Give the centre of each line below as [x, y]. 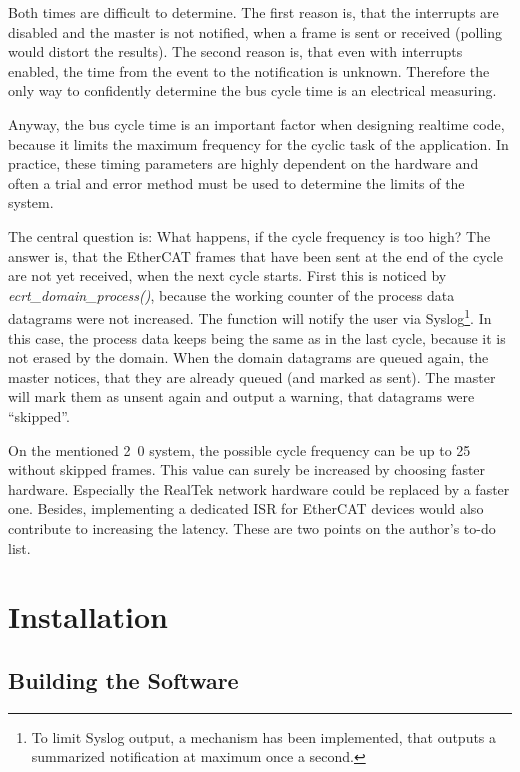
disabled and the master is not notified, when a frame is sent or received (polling [255, 31]
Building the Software [123, 679]
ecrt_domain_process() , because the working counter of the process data [231, 294]
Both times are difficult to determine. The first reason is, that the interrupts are [253, 12]
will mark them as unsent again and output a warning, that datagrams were [241, 396]
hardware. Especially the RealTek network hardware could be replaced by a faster [259, 488]
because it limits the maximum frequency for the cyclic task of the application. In [258, 143]
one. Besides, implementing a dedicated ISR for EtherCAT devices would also [246, 508]
